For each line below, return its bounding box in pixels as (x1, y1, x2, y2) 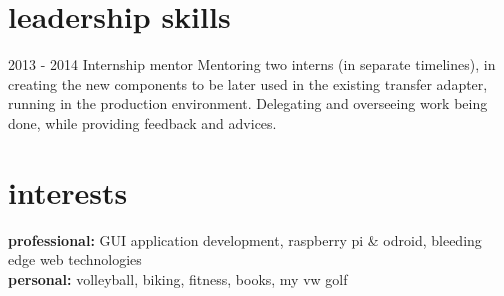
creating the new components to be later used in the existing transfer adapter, (8, 73, 488, 94)
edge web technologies (8, 249, 142, 270)
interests (8, 171, 128, 212)
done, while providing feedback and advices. (8, 112, 277, 133)
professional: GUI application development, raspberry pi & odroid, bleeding (8, 229, 482, 250)
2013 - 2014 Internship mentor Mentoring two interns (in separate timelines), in (8, 54, 496, 75)
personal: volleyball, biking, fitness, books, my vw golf (8, 268, 348, 289)
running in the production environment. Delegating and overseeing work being (8, 93, 488, 114)
